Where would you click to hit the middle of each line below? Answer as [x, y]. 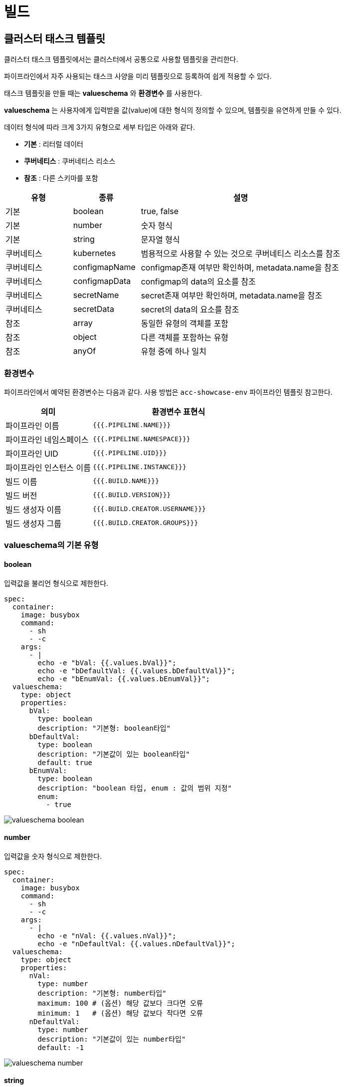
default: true [65, 762]
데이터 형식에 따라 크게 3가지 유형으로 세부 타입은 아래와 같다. [99, 127]
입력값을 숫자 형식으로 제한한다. [53, 856]
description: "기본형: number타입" [102, 993]
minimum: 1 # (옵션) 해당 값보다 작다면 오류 [120, 1013]
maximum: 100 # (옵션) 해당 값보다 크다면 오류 [120, 1003]
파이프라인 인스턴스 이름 [48, 467]
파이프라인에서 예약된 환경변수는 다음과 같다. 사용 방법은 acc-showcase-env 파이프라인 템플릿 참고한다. [168, 392]
